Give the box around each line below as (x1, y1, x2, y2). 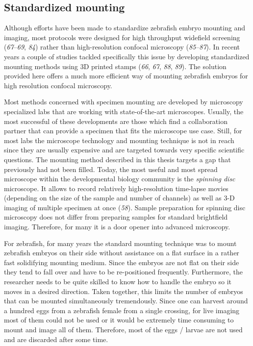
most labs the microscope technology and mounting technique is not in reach (4, 135, 234, 145)
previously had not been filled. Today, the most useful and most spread (4, 164, 218, 174)
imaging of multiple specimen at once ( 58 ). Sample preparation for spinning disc (4, 202, 246, 212)
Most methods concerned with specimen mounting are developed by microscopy (4, 97, 243, 107)
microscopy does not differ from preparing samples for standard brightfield (4, 212, 228, 222)
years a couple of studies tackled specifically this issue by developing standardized (4, 51, 250, 61)
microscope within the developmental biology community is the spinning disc (4, 173, 235, 184)
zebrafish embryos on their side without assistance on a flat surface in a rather (4, 247, 239, 258)
